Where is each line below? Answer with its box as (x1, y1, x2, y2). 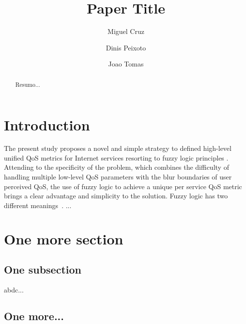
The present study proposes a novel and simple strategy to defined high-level (4, 143, 231, 153)
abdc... (4, 285, 24, 295)
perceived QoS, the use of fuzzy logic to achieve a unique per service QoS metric (4, 181, 242, 191)
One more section (4, 228, 123, 248)
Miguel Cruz (108, 26, 144, 36)
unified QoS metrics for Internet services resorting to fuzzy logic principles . (4, 152, 229, 162)
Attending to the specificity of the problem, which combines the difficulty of (4, 162, 229, 172)
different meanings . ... (4, 200, 72, 210)
